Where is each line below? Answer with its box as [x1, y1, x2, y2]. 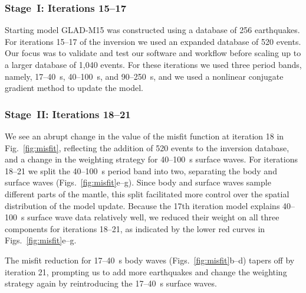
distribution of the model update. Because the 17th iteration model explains [5, 199, 280, 211]
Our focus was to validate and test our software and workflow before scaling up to [5, 47, 301, 59]
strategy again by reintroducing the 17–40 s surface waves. [5, 277, 217, 289]
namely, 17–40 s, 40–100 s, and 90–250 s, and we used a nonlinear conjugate [5, 70, 284, 82]
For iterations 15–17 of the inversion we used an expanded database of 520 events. [5, 35, 301, 47]
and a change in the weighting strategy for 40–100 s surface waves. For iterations [5, 153, 298, 165]
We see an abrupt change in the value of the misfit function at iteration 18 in [5, 130, 284, 142]
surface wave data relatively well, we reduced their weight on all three [27, 211, 279, 223]
